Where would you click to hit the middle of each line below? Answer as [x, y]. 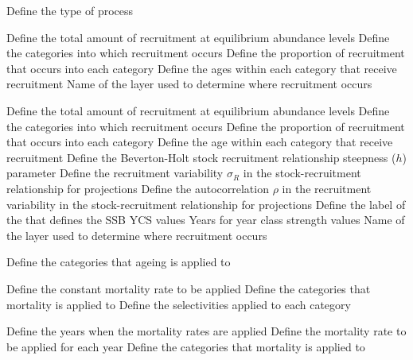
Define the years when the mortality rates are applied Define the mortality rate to [206, 331]
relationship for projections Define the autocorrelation [138, 188]
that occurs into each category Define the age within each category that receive [200, 142]
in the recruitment [327, 188]
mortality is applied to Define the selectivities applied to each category [179, 304]
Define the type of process [70, 10]
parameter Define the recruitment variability [115, 173]
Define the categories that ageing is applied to [119, 262]
